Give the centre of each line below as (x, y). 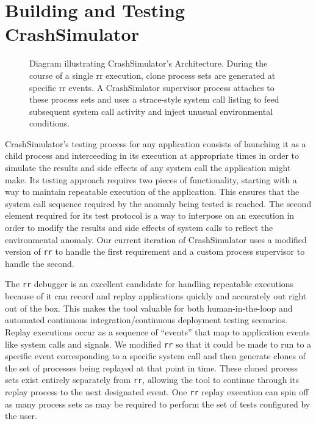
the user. (21, 416)
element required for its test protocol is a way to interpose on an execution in (150, 215)
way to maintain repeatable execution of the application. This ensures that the (152, 192)
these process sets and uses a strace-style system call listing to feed (154, 99)
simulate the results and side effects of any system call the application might (148, 168)
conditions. (50, 123)
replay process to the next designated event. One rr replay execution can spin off (157, 392)
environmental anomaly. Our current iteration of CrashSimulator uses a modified (156, 239)
